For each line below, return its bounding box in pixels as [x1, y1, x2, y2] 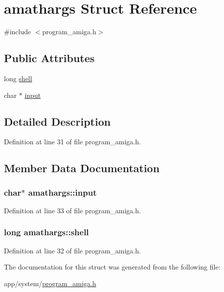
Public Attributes [4, 50, 95, 66]
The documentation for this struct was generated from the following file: [4, 262, 221, 272]
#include [4, 26, 31, 37]
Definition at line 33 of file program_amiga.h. [4, 205, 141, 215]
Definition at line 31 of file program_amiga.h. [4, 136, 141, 147]
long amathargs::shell [4, 226, 89, 238]
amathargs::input [28, 186, 97, 198]
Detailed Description [4, 113, 111, 129]
